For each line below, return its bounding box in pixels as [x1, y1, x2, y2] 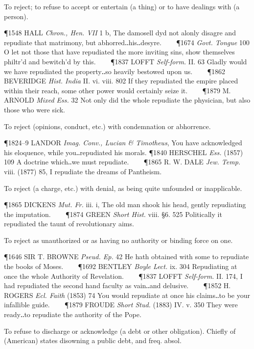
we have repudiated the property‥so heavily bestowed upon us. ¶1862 [4, 66, 225, 76]
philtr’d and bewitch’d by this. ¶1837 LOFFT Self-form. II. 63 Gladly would [4, 56, 247, 66]
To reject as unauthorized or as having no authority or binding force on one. [4, 235, 233, 245]
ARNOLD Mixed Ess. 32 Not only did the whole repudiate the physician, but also [4, 95, 251, 105]
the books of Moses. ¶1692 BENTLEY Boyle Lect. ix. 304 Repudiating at [4, 261, 237, 271]
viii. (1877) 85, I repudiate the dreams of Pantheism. [4, 166, 162, 176]
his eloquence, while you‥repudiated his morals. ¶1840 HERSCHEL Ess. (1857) [4, 147, 243, 157]
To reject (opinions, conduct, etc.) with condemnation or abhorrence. [4, 121, 211, 131]
